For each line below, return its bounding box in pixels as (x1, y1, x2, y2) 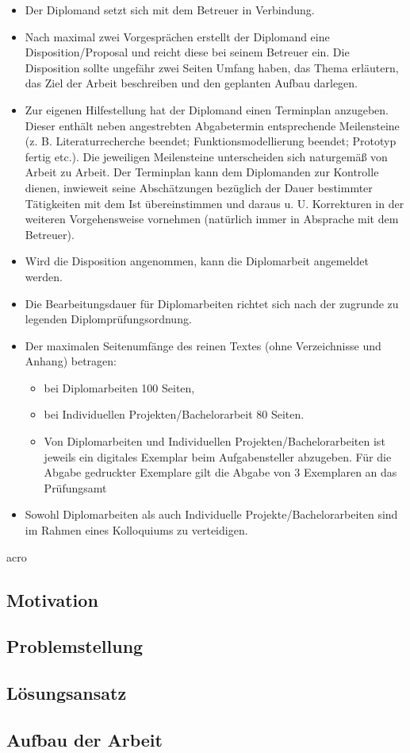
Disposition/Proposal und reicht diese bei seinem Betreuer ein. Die (25, 44, 350, 60)
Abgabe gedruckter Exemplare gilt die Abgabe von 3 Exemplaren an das (44, 464, 397, 481)
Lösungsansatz (6, 681, 127, 705)
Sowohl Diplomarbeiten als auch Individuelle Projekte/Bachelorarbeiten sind (25, 506, 398, 523)
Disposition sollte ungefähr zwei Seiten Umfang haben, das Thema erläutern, (25, 59, 399, 75)
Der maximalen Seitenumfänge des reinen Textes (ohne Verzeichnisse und (25, 337, 381, 353)
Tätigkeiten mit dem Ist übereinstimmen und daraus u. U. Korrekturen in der (25, 195, 404, 211)
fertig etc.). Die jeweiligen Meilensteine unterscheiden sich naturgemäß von (25, 148, 388, 164)
